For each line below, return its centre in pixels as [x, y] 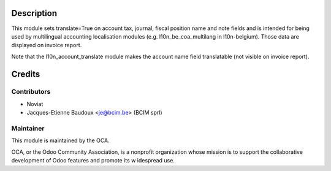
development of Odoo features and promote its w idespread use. [93, 161]
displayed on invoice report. [47, 45]
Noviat [35, 104]
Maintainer [28, 128]
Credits [26, 74]
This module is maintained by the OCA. [60, 140]
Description [34, 13]
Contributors [31, 92]
